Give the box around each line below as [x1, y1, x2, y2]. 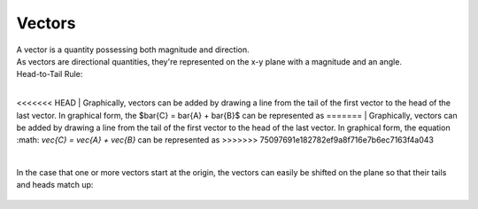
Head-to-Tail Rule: [16, 69, 83, 80]
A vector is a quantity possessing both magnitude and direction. [16, 44, 250, 55]
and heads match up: [16, 180, 94, 190]
